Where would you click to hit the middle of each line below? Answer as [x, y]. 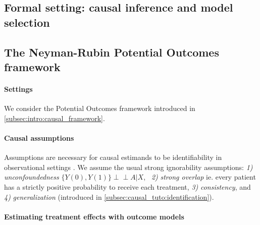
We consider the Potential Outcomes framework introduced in [100, 108]
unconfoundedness [32, 177]
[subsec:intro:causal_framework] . [55, 118]
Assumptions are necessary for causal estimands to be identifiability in [113, 157]
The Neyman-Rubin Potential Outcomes [112, 52]
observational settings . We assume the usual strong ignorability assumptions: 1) [128, 167]
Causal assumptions [39, 137]
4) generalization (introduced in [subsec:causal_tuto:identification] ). [109, 196]
